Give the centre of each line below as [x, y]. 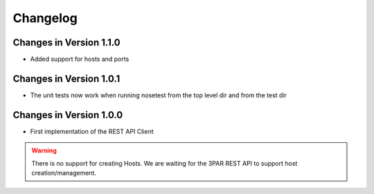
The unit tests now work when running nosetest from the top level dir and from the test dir [159, 95]
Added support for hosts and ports [80, 59]
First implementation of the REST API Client [92, 131]
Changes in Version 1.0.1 [66, 78]
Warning [44, 151]
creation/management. [64, 173]
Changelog [45, 18]
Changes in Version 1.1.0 [66, 42]
